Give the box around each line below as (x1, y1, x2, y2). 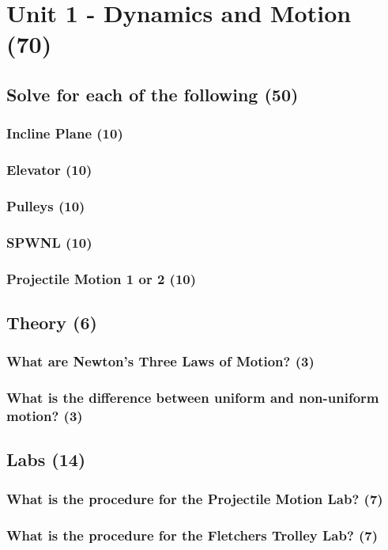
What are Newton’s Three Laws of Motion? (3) (6, 351, 315, 371)
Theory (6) (6, 309, 97, 334)
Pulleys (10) (6, 195, 85, 215)
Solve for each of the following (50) (6, 82, 299, 106)
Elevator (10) (6, 160, 92, 180)
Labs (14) (6, 447, 86, 472)
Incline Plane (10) (6, 123, 123, 143)
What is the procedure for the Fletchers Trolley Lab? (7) (6, 525, 379, 544)
